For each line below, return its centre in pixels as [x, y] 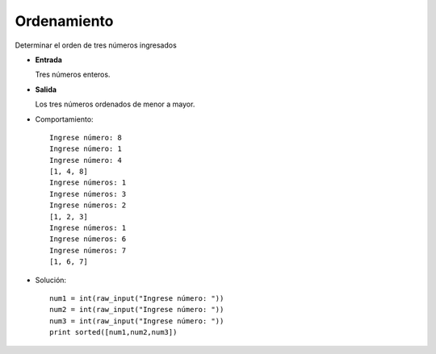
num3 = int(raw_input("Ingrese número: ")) [137, 321]
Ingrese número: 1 [86, 149]
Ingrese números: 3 [88, 194]
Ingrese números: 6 [88, 239]
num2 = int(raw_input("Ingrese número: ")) [137, 310]
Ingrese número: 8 [86, 137]
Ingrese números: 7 [88, 250]
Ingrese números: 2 [88, 205]
